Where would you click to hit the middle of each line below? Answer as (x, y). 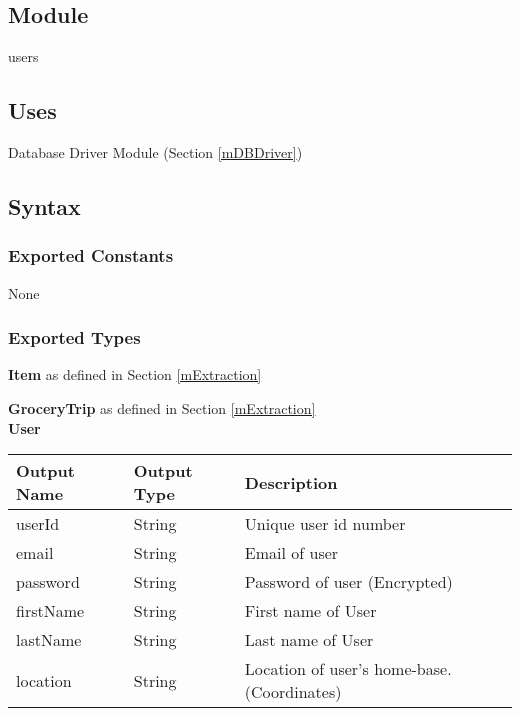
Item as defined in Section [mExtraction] (135, 374)
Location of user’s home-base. (348, 669)
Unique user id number (325, 524)
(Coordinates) (293, 692)
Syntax (44, 205)
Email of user (291, 553)
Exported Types (74, 337)
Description (291, 482)
